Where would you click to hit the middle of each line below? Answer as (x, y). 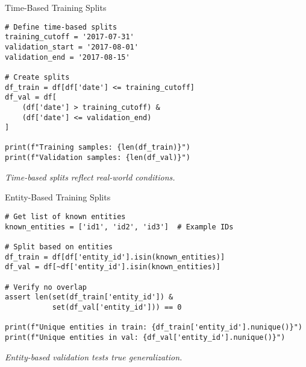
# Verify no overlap (46, 287)
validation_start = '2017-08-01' (72, 47)
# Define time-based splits (61, 27)
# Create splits (37, 77)
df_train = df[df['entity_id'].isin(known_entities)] (115, 257)
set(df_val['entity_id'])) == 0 (117, 307)
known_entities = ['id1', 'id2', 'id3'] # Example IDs (119, 227)
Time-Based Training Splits (56, 7)
